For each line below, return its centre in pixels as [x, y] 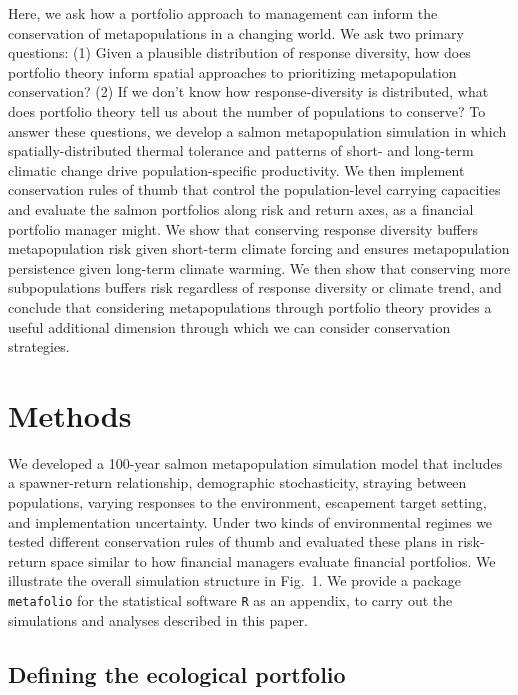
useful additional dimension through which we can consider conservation [229, 326]
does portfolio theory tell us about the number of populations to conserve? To [247, 110]
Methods [70, 414]
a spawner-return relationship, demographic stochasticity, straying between [237, 482]
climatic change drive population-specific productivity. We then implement [236, 169]
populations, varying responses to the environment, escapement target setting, [247, 502]
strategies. [39, 346]
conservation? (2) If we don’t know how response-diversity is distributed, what [248, 91]
